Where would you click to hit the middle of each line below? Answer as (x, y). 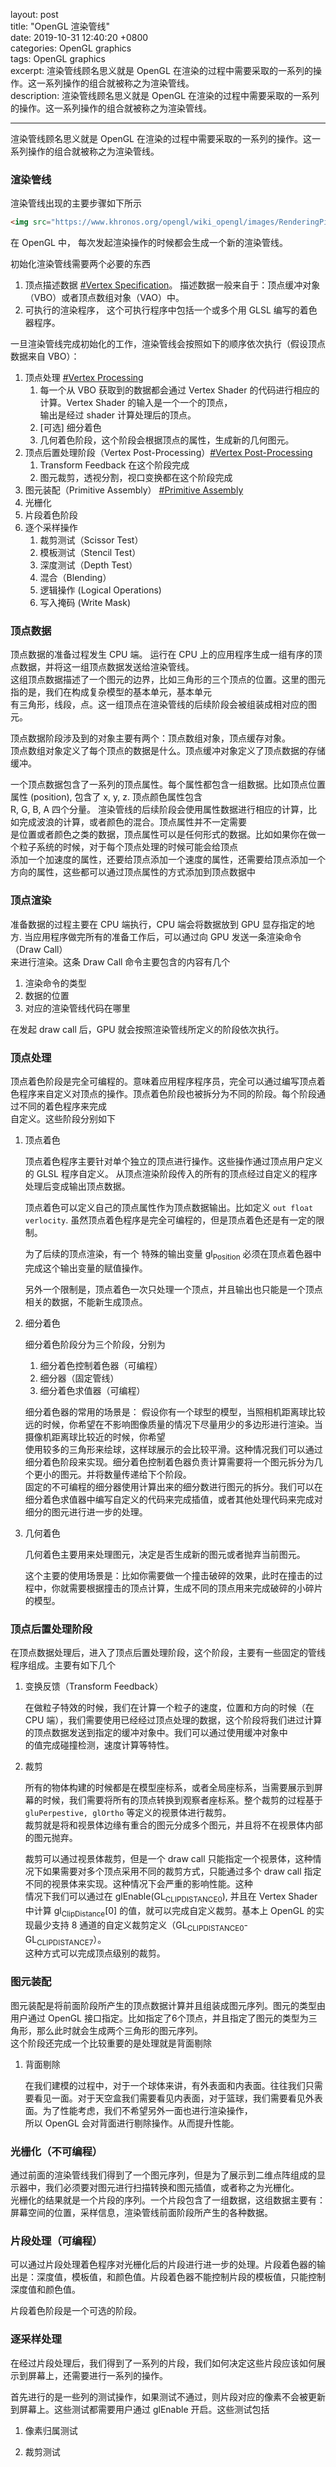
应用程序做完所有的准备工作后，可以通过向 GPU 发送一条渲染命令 (167, 936)
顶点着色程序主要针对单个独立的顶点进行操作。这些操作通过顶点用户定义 (173, 1161)
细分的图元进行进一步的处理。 (86, 1511)
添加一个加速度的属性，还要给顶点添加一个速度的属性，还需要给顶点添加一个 (168, 860)
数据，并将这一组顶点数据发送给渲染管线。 (106, 667)
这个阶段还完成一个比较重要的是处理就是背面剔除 (111, 2043)
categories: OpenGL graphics (71, 48)
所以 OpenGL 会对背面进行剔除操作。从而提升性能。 (132, 2123)
